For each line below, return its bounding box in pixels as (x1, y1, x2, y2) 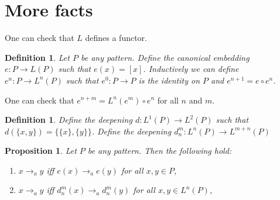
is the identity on (138, 74, 200, 86)
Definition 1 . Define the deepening (5, 113, 132, 126)
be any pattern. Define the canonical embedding (80, 51, 250, 63)
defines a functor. (85, 32, 147, 44)
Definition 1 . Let (5, 51, 70, 63)
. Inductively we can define (143, 63, 239, 75)
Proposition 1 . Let (5, 144, 77, 157)
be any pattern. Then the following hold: (87, 144, 232, 157)
